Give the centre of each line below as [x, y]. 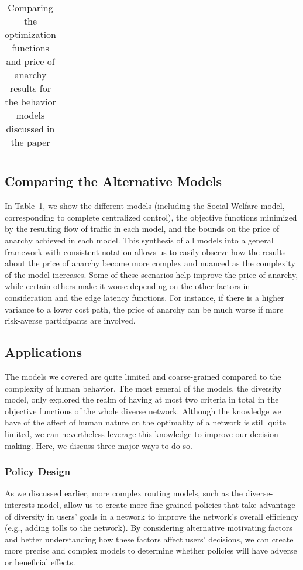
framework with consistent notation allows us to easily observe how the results [145, 251]
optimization [31, 34]
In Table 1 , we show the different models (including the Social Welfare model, [145, 206]
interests [20, 504]
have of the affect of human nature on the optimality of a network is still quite [145, 422]
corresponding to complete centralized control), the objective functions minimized [151, 217]
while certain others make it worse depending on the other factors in [128, 286]
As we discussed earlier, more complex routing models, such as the [124, 493]
